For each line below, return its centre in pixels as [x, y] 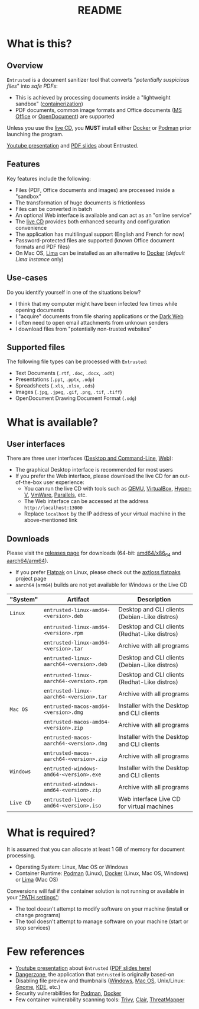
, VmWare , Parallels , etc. [58, 495]
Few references [46, 952]
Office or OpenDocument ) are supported [65, 116]
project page [31, 579]
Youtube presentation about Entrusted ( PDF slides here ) [84, 968]
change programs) [38, 915]
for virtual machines [146, 806]
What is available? [53, 422]
